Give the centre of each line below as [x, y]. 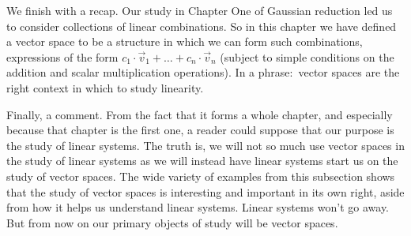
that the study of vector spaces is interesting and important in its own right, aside [205, 191]
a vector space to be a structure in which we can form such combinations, [185, 41]
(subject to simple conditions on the [307, 56]
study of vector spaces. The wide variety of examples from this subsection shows [201, 176]
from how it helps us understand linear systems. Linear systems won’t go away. [198, 207]
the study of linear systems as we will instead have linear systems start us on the [202, 161]
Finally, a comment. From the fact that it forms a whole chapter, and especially [200, 114]
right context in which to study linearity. [105, 87]
